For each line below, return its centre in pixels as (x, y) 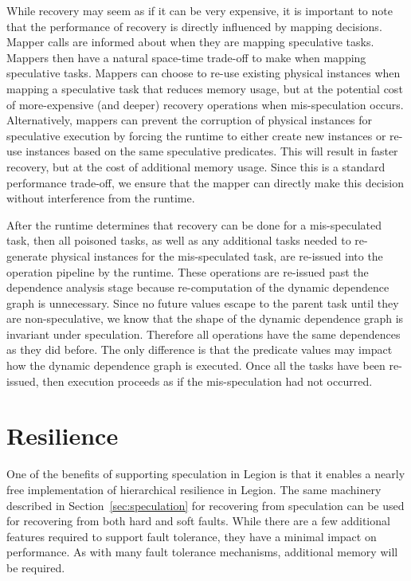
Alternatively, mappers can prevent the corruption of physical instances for (190, 120)
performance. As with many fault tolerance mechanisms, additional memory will (202, 552)
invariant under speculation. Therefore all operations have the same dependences (204, 334)
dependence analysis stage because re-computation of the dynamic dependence (198, 287)
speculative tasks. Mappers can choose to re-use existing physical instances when (204, 73)
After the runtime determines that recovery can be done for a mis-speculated (194, 224)
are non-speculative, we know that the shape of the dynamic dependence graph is (205, 318)
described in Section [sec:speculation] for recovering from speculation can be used (205, 505)
